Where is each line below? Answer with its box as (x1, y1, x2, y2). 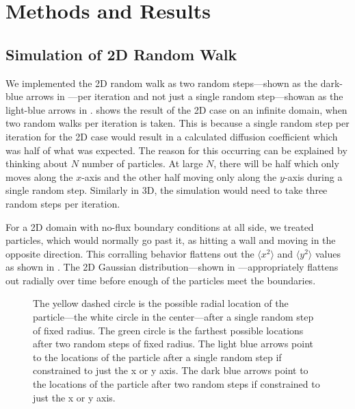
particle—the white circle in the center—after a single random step (33, 310, 314, 324)
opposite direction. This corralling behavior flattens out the (5, 246, 254, 260)
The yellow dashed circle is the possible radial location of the (33, 296, 289, 310)
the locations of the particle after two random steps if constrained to (33, 377, 320, 391)
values (315, 246, 341, 260)
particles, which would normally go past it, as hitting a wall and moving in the (5, 233, 336, 247)
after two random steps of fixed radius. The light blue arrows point (33, 336, 314, 351)
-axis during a (284, 169, 343, 184)
